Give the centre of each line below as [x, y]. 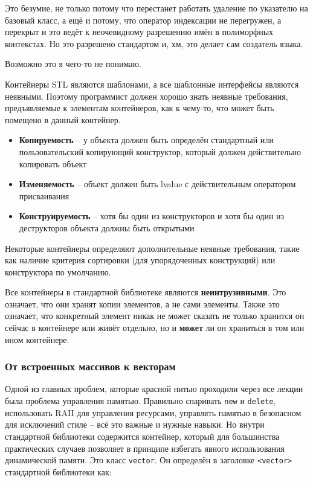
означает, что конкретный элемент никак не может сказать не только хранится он [155, 316]
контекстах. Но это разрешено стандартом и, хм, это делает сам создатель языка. [154, 43]
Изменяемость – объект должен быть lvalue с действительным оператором [157, 184]
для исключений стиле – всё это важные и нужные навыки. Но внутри [135, 424]
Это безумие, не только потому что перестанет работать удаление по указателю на [156, 8]
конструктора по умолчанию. [58, 272]
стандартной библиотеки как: [58, 471]
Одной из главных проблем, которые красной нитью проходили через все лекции [154, 389]
